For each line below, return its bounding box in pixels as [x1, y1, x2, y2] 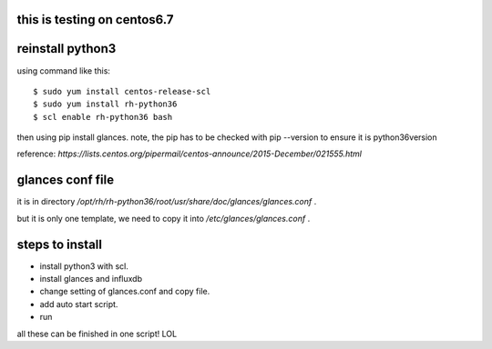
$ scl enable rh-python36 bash [33, 112, 173, 122]
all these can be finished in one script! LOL [16, 328, 178, 339]
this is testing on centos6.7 [16, 12, 174, 27]
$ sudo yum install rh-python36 [33, 99, 178, 109]
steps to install [16, 236, 102, 252]
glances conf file [16, 173, 114, 188]
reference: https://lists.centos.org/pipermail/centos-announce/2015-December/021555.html [16, 148, 362, 159]
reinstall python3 [16, 41, 117, 56]
